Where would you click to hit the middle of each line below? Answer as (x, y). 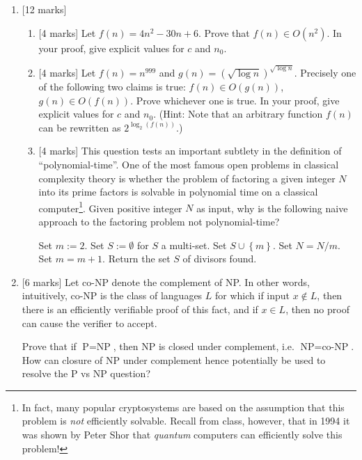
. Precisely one (325, 72)
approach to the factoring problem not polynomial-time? (159, 221)
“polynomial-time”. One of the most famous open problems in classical (189, 164)
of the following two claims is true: (112, 86)
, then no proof (317, 309)
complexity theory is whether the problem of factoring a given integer (187, 178)
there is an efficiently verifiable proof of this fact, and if (140, 309)
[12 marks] (44, 9)
